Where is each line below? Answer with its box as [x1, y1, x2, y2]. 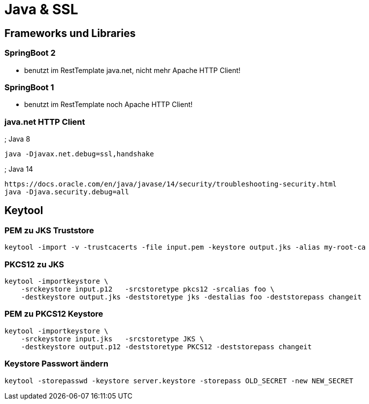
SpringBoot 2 [4, 48, 56, 58]
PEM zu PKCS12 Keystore [4, 309, 103, 319]
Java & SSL [4, 1, 78, 18]
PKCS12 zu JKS [4, 259, 65, 269]
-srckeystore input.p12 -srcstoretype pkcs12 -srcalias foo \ [21, 285, 274, 294]
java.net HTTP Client [4, 116, 85, 127]
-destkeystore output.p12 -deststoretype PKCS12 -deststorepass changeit [21, 342, 312, 351]
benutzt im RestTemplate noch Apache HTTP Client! [24, 100, 193, 109]
